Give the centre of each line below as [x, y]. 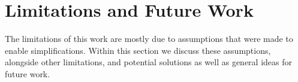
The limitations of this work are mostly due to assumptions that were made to [149, 39]
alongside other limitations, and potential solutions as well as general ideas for [148, 62]
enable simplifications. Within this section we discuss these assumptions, [138, 50]
